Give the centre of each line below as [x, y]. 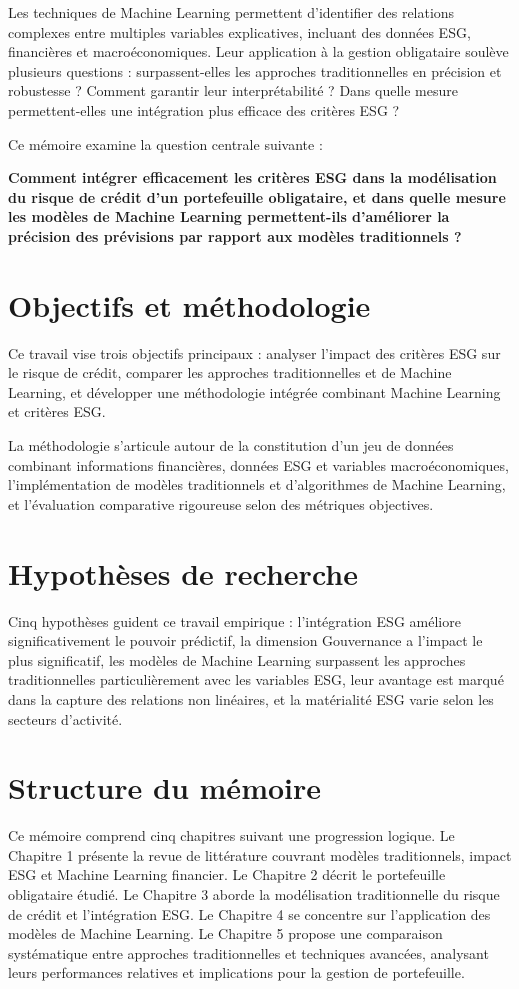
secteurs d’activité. [65, 718]
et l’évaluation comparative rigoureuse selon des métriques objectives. [221, 503]
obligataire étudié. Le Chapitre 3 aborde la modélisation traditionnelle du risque [254, 894]
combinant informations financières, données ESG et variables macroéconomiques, [258, 464]
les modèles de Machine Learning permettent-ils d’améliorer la [229, 216]
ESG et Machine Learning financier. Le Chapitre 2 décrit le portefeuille [227, 874]
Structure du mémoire [165, 787]
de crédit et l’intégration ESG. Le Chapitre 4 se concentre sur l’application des [249, 913]
